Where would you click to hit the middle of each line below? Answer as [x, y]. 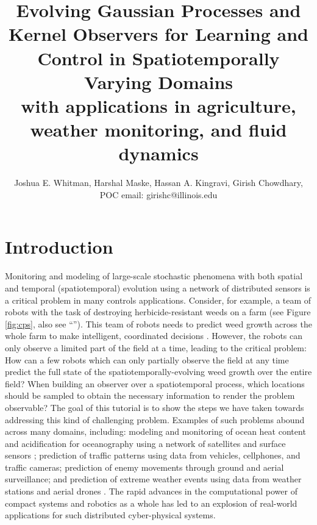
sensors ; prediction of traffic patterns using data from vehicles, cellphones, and [153, 455]
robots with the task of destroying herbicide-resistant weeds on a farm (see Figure [158, 312]
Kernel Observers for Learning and [158, 34]
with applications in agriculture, [158, 105]
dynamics [158, 153]
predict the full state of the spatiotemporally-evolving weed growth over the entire [158, 372]
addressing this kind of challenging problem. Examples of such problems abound [155, 419]
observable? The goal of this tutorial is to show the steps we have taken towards [155, 407]
